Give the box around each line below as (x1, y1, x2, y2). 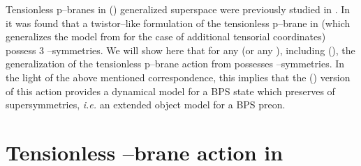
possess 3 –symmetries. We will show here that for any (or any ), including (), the (6, 42, 355, 57)
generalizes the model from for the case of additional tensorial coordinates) (6, 29, 326, 44)
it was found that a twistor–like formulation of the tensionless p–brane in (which (6, 15, 351, 30)
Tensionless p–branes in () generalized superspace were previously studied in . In (6, 2, 351, 16)
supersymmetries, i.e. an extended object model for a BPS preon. (6, 97, 286, 112)
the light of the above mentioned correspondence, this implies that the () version (6, 69, 351, 84)
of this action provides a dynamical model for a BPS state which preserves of (6, 83, 335, 98)
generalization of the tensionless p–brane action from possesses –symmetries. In (6, 56, 345, 71)
